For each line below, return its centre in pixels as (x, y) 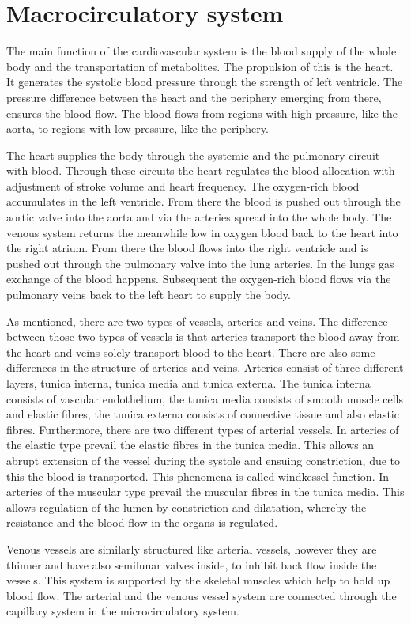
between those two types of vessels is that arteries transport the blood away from (203, 337)
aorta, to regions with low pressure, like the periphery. (138, 129)
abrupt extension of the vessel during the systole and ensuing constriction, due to (204, 460)
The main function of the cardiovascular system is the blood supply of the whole (202, 51)
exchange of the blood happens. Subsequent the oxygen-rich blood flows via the (199, 279)
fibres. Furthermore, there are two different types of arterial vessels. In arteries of (203, 429)
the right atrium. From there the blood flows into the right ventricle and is (187, 248)
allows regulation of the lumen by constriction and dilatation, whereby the (187, 507)
